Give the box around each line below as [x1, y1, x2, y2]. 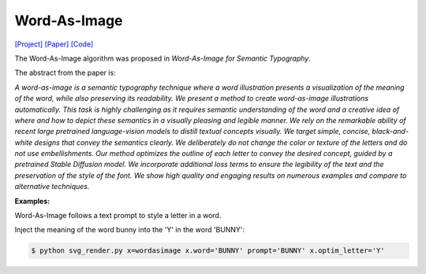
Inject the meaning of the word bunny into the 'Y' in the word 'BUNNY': [14, 225, 245, 235]
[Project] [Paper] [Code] [14, 39, 94, 49]
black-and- [372, 127, 409, 136]
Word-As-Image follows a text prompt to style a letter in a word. [14, 211, 222, 220]
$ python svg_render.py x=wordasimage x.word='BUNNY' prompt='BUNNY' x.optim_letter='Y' [31, 246, 386, 255]
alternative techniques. [14, 182, 90, 191]
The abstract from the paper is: [14, 68, 116, 78]
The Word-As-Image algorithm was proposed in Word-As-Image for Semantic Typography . [14, 54, 312, 63]
